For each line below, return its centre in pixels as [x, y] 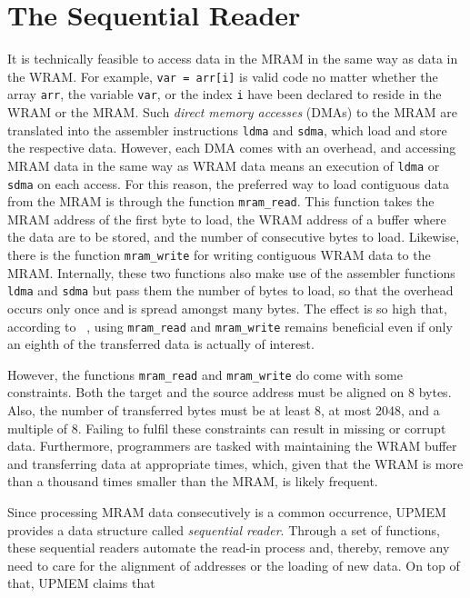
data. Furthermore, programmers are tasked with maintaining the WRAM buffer [232, 446]
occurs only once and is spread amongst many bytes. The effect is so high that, [227, 308]
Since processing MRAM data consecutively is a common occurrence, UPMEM [227, 512]
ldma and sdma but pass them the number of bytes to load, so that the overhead [230, 290]
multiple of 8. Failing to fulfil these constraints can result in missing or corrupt [227, 428]
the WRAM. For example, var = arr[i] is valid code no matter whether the [223, 76]
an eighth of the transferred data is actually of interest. [161, 344]
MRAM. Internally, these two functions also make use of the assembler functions [231, 272]
